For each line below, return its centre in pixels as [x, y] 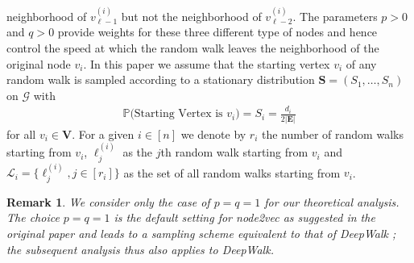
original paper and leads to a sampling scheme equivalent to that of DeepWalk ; [201, 233]
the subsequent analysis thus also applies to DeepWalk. [140, 249]
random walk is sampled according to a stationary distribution [161, 79]
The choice [33, 217]
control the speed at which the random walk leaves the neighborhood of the [193, 48]
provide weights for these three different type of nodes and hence [217, 32]
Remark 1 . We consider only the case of [108, 201]
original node [39, 63]
